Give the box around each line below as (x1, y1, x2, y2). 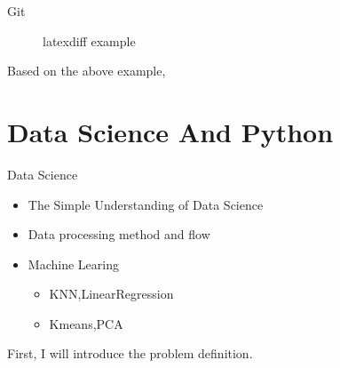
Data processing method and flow (28, 225, 210, 244)
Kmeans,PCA (49, 314, 123, 332)
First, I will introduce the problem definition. (7, 344, 253, 363)
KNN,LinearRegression (49, 284, 174, 303)
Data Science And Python (7, 113, 334, 149)
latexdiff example (43, 31, 136, 50)
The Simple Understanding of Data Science (28, 195, 264, 213)
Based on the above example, (7, 61, 166, 80)
